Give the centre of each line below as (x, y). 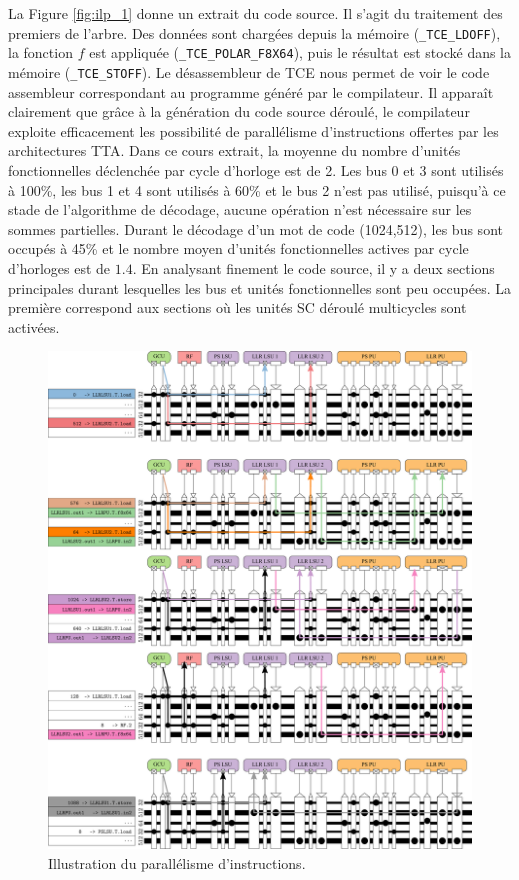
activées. (34, 326)
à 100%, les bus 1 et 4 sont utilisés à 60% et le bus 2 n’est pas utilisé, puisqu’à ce (257, 189)
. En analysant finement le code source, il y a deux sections (313, 267)
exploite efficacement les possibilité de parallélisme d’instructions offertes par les (253, 130)
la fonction (40, 52)
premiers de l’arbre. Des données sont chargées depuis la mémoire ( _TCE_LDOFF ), (254, 32)
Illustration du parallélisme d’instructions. (177, 862)
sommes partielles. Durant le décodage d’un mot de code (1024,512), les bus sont (255, 228)
